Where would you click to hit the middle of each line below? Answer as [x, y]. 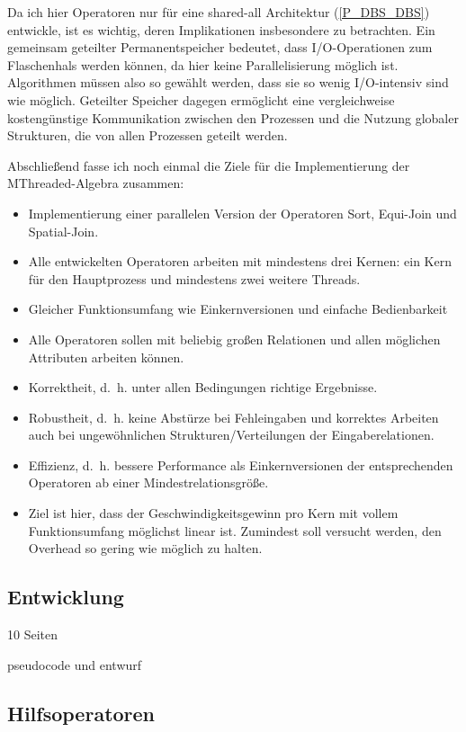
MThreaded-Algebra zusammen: [96, 183]
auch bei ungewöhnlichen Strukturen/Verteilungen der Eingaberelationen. [231, 435]
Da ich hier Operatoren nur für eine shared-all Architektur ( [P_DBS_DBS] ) [219, 12]
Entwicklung [66, 597]
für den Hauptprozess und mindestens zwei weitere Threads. [194, 278]
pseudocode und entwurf [75, 664]
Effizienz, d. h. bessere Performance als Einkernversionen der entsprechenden [241, 464]
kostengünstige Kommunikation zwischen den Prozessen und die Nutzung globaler [233, 117]
